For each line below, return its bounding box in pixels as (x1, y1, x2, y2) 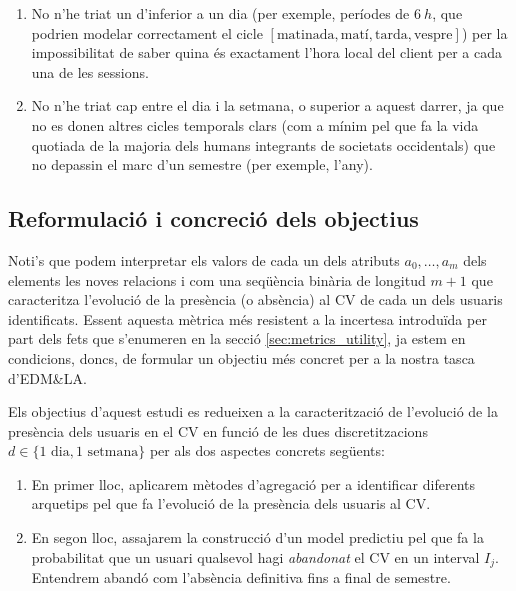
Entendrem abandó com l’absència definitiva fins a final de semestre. (31, 567, 451, 588)
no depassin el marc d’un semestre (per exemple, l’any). (31, 154, 373, 175)
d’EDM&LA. (8, 367, 87, 388)
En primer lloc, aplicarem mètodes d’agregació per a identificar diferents (31, 473, 475, 494)
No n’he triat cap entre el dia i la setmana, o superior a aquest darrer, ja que (31, 95, 504, 116)
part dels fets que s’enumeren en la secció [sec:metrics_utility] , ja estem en (8, 328, 466, 349)
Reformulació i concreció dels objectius (8, 203, 419, 234)
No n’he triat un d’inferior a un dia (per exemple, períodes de (31, 3, 410, 23)
